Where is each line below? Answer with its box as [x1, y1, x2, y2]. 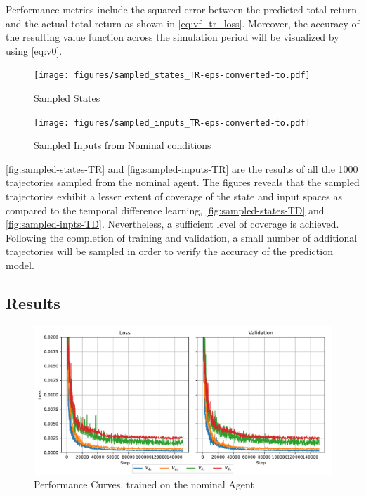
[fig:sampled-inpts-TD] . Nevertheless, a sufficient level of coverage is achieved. [6, 216, 339, 231]
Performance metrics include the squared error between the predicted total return [6, 2, 358, 16]
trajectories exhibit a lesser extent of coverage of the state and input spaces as [6, 189, 342, 204]
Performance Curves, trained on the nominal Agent [34, 477, 254, 492]
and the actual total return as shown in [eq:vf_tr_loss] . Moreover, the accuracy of [6, 15, 360, 30]
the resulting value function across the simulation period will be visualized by [6, 30, 339, 44]
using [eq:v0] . [6, 43, 63, 58]
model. [6, 258, 34, 273]
